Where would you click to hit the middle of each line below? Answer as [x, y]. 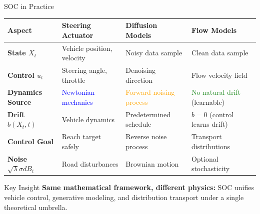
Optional [205, 158]
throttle [73, 80]
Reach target [81, 136]
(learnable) [208, 102]
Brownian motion [152, 163]
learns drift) [209, 124]
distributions [211, 146]
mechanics [77, 102]
